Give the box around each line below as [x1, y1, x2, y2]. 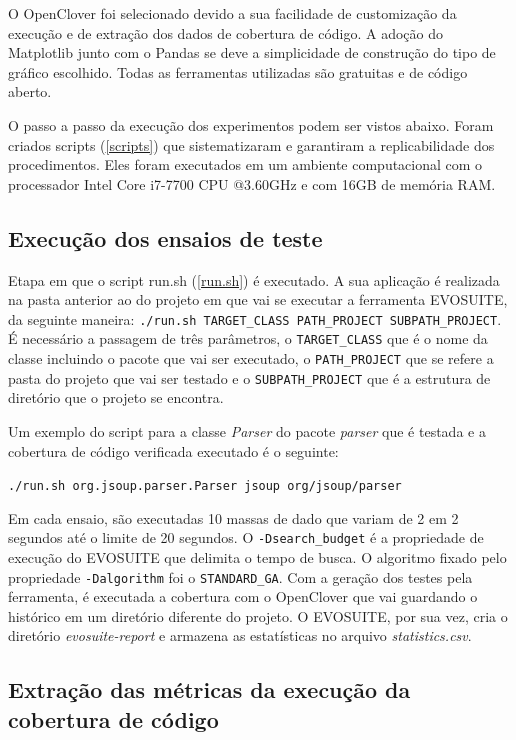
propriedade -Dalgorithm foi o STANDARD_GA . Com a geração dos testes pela [8, 566, 473, 587]
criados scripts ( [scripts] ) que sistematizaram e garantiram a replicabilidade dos [8, 134, 495, 155]
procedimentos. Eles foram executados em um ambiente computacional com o [8, 154, 483, 175]
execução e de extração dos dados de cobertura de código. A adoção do [8, 22, 444, 43]
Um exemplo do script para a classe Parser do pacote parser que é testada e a [8, 420, 486, 441]
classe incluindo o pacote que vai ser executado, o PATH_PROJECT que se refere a [8, 348, 494, 369]
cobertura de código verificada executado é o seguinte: [8, 440, 339, 461]
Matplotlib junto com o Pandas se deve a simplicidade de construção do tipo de [8, 42, 496, 63]
